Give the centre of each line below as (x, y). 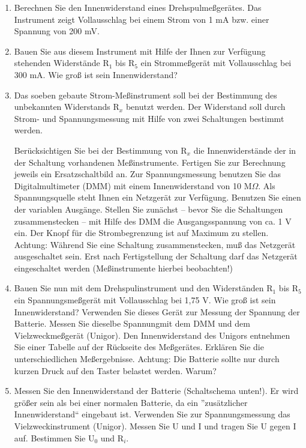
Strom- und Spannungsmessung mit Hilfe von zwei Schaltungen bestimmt (149, 118)
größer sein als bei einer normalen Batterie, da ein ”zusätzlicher (131, 402)
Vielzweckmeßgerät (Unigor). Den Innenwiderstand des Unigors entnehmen (152, 335)
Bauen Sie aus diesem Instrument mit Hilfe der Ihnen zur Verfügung (140, 51)
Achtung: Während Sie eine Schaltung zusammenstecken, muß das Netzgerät (155, 244)
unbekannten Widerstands (62, 107)
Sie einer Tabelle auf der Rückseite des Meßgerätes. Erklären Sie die (139, 347)
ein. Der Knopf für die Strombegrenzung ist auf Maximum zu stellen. (141, 233)
